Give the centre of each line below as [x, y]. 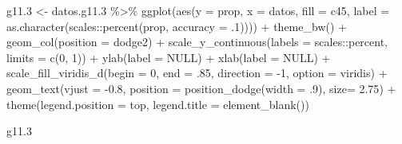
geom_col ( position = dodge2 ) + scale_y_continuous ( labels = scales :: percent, [197, 42]
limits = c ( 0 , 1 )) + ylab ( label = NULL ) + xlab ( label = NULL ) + [169, 57]
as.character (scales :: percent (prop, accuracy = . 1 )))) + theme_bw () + [177, 26]
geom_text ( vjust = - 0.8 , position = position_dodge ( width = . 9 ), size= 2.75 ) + [201, 88]
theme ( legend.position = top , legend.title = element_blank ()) [158, 104]
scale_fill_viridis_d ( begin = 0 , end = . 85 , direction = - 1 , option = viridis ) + [197, 73]
